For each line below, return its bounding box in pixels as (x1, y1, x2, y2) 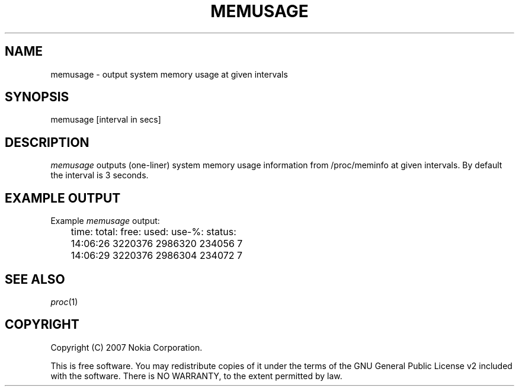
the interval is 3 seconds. (50, 170, 149, 181)
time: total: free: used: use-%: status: (71, 226, 236, 238)
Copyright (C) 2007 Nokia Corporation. (50, 342, 203, 352)
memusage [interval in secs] (50, 114, 161, 125)
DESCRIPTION (5, 134, 89, 150)
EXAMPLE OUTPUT (5, 190, 121, 206)
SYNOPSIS (5, 89, 69, 105)
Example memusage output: (50, 216, 160, 226)
